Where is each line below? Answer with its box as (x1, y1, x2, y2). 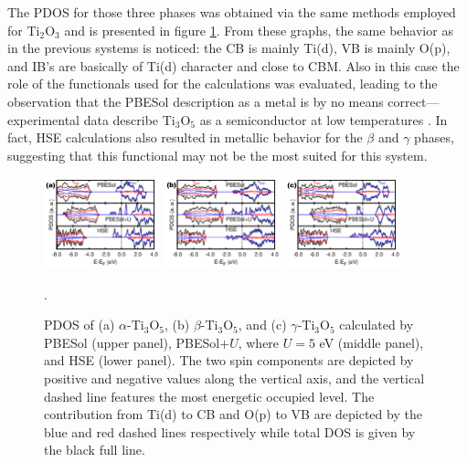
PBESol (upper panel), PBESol (44, 332, 220, 352)
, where (238, 332, 280, 352)
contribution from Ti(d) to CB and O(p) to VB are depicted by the (44, 404, 422, 424)
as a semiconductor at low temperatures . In (199, 110, 448, 129)
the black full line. (44, 440, 145, 459)
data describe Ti (83, 110, 175, 129)
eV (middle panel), (319, 332, 424, 352)
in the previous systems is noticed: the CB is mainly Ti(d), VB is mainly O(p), (7, 38, 451, 58)
